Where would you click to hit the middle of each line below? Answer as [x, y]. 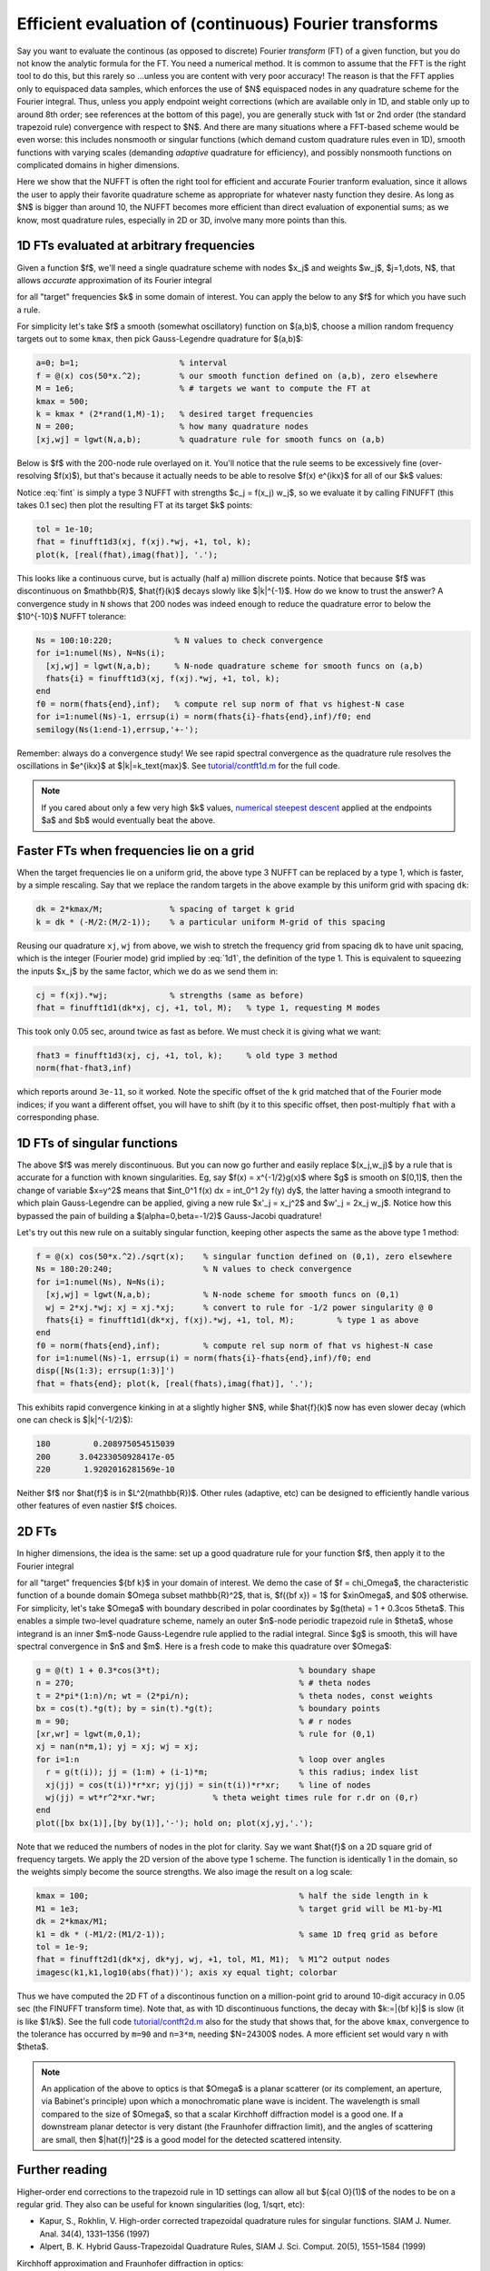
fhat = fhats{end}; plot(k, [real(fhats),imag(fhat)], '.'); [175, 1383]
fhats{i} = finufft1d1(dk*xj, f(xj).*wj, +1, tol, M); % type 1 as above [232, 1320]
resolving [34, 476]
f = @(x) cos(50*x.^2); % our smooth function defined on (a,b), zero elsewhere [237, 376]
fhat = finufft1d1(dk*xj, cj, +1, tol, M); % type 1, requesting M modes [208, 1007]
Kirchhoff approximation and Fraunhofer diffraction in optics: [130, 2263]
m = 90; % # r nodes [194, 1721]
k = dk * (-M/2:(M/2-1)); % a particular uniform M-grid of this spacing [211, 922]
